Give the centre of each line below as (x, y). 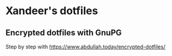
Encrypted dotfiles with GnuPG (64, 33)
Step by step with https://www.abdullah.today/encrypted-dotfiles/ (86, 47)
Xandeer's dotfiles (52, 11)
